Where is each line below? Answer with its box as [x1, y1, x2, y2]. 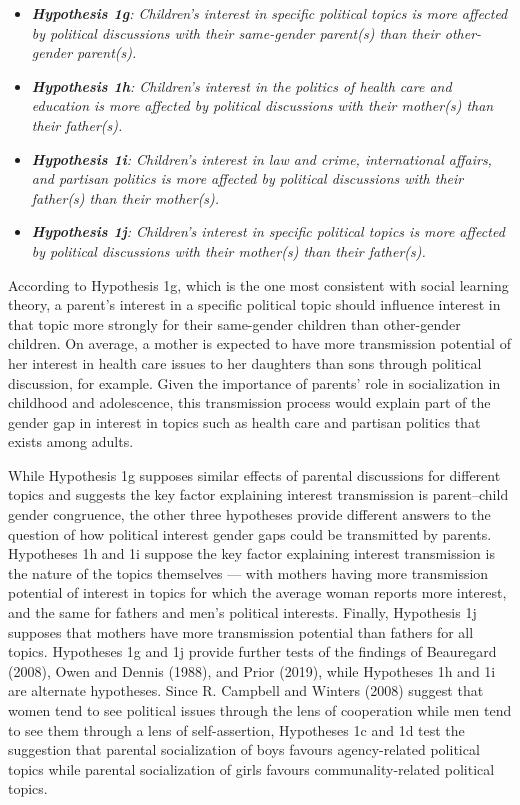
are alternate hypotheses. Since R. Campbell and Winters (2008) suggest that [8, 680, 484, 701]
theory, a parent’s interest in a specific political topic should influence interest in [8, 294, 501, 315]
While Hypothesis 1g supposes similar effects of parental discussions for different [8, 464, 501, 485]
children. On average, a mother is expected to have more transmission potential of [8, 333, 511, 354]
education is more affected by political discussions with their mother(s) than [31, 95, 494, 116]
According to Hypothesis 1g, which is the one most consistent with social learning [8, 274, 509, 295]
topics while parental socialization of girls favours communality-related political [8, 758, 495, 779]
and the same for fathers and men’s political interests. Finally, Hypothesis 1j [8, 602, 477, 623]
